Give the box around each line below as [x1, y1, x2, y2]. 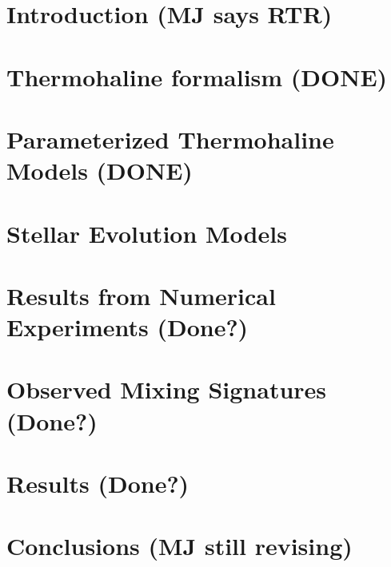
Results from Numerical [6, 279, 276, 311]
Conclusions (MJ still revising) [6, 529, 353, 562]
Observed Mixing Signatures [6, 373, 327, 406]
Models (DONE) [6, 154, 193, 187]
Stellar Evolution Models [6, 216, 287, 249]
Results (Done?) [6, 467, 190, 499]
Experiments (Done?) [6, 311, 249, 343]
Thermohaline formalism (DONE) [6, 60, 388, 93]
